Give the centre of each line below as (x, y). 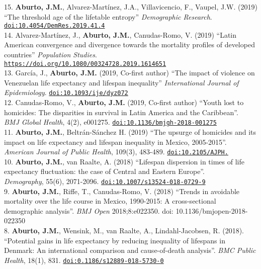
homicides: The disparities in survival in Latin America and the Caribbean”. (121, 112)
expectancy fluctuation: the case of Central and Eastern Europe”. (104, 171)
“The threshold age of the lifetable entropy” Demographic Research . (108, 16)
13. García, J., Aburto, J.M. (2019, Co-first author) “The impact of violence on (129, 73)
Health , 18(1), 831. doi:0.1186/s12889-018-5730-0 (84, 260)
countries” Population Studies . (51, 55)
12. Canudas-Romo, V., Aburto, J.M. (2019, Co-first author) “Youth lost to (124, 102)
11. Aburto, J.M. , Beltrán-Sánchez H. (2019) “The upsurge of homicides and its (130, 131)
